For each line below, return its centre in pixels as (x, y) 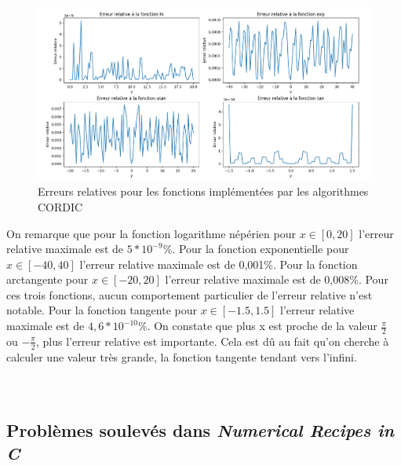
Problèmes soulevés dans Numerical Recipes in (200, 429)
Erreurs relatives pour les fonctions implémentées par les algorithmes (203, 191)
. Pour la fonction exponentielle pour (261, 249)
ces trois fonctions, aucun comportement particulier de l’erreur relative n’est (190, 294)
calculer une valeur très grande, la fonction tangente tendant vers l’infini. (182, 356)
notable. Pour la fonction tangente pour (102, 310)
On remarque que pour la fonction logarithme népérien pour (151, 233)
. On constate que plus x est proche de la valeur (262, 326)
